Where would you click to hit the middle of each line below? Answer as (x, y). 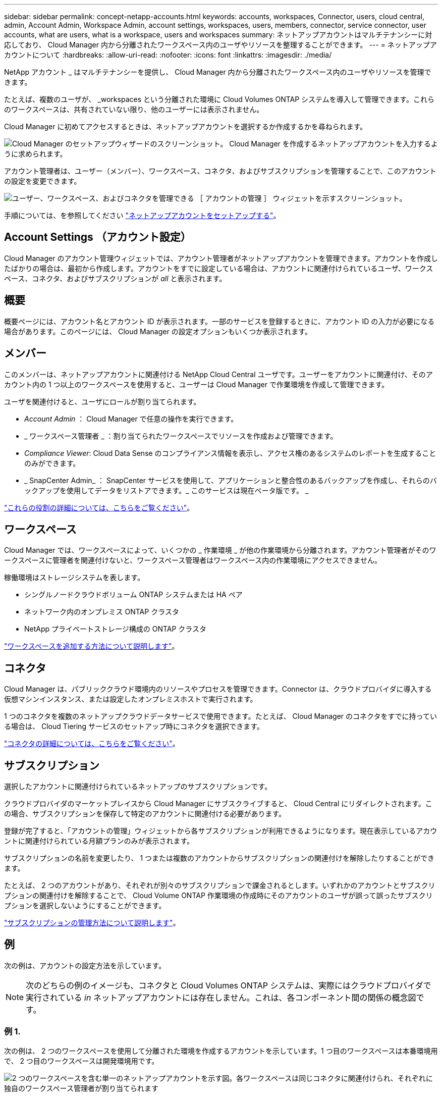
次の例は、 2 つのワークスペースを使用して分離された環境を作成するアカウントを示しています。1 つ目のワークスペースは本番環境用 (221, 1051)
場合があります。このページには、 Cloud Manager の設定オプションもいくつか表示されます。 (158, 331)
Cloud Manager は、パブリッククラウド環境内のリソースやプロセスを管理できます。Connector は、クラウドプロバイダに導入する (218, 689)
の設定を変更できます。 (43, 181)
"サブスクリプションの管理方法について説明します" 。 (92, 923)
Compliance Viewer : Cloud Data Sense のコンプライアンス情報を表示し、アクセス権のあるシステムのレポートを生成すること (230, 453)
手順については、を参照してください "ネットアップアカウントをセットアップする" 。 (142, 215)
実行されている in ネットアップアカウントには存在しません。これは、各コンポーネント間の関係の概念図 (221, 997)
